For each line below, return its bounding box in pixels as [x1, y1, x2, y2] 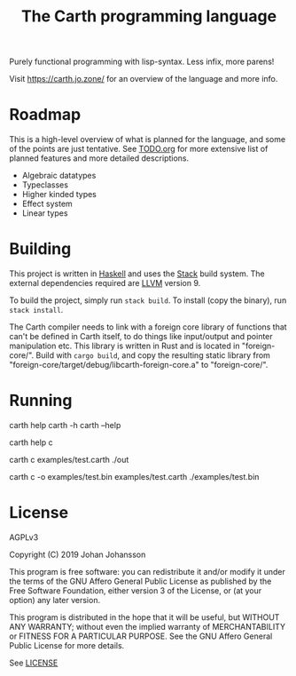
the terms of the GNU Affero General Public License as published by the [9, 576, 272, 586]
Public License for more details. [9, 640, 125, 650]
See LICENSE [9, 657, 58, 668]
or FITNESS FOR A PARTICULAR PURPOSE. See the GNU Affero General [9, 631, 273, 641]
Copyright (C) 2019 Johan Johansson [9, 549, 146, 560]
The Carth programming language [20, 6, 277, 27]
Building [9, 239, 72, 259]
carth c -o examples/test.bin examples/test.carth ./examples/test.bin [9, 472, 260, 481]
